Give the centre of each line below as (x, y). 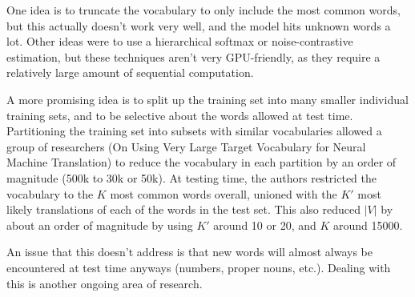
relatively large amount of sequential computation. (130, 72)
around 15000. (368, 225)
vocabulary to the (50, 193)
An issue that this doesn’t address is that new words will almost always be (189, 252)
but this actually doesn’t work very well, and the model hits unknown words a (199, 25)
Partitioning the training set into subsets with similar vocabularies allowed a (194, 131)
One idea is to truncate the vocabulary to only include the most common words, (203, 10)
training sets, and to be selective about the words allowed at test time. (180, 115)
